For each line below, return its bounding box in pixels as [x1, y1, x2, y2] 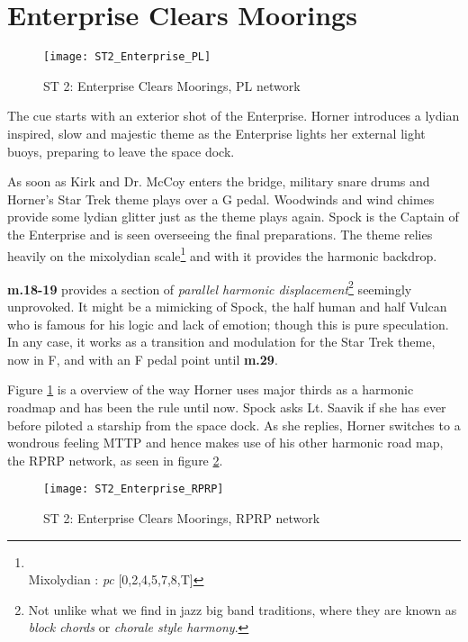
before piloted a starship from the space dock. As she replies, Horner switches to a [7, 415, 461, 434]
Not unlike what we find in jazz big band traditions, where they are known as [28, 600, 457, 619]
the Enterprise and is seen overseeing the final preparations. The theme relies [7, 224, 433, 243]
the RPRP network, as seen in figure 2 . [7, 450, 223, 469]
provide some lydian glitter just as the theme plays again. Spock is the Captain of [7, 207, 459, 226]
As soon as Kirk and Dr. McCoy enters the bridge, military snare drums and [7, 172, 430, 191]
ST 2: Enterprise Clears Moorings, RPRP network [43, 509, 320, 528]
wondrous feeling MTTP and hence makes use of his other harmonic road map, [7, 433, 444, 452]
